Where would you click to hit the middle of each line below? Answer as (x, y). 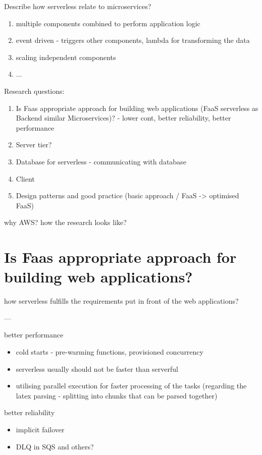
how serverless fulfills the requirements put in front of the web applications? (121, 301)
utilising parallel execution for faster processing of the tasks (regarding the (131, 386)
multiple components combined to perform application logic (108, 23)
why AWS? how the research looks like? (65, 222)
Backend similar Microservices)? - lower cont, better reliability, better (123, 118)
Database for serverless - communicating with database (101, 161)
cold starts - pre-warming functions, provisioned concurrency (110, 352)
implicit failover (40, 429)
